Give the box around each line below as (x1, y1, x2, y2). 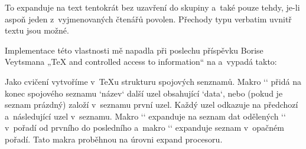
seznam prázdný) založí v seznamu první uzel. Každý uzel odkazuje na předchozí (5, 98, 298, 111)
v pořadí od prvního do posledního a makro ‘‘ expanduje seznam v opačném (5, 121, 284, 134)
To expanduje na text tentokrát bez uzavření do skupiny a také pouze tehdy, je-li (5, 1, 300, 13)
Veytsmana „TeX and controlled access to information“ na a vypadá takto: (5, 55, 277, 68)
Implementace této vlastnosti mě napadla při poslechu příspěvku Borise (5, 44, 263, 56)
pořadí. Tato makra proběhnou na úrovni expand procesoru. (5, 133, 223, 145)
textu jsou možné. (5, 24, 69, 37)
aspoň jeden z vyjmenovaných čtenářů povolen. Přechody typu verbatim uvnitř (5, 12, 292, 25)
